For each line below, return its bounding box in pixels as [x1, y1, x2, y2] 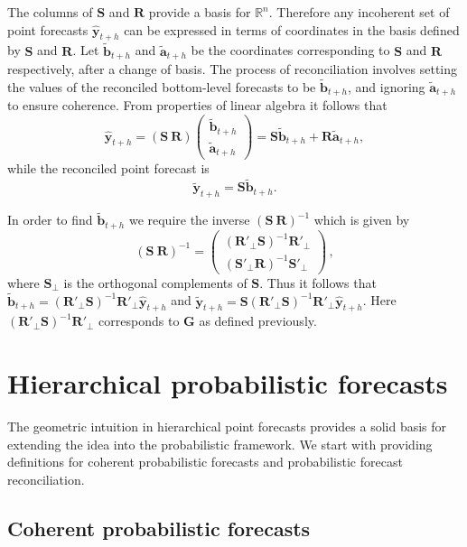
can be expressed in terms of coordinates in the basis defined [124, 20, 460, 39]
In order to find [7, 210, 93, 229]
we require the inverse [128, 210, 250, 229]
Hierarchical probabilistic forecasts [7, 365, 448, 402]
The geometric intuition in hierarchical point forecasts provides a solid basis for [7, 417, 447, 436]
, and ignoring [347, 77, 425, 96]
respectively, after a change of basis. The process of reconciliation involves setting [7, 60, 458, 79]
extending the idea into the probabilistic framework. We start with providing [7, 434, 433, 453]
